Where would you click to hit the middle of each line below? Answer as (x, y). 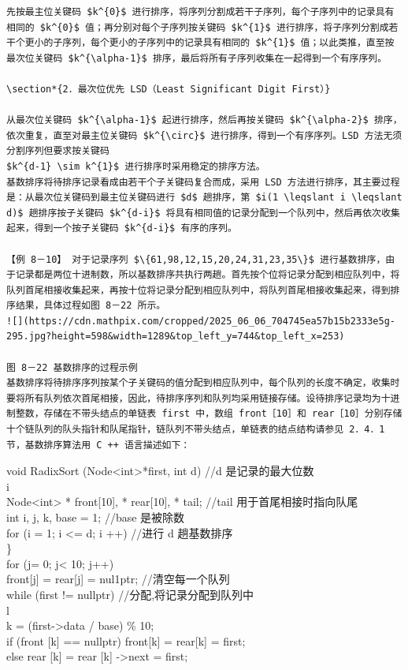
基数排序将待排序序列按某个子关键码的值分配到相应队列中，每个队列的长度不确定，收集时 (203, 383)
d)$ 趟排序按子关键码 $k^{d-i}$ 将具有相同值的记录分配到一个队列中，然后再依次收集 (203, 213)
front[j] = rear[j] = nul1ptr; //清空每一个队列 (118, 579)
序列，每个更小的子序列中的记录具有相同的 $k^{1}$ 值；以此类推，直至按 (228, 43)
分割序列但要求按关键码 (58, 151)
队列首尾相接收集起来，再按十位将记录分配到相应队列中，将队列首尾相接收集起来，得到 (198, 290)
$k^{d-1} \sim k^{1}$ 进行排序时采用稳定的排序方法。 (136, 166)
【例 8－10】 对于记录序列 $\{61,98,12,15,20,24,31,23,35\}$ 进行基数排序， (196, 259)
